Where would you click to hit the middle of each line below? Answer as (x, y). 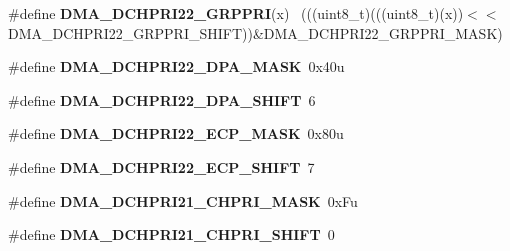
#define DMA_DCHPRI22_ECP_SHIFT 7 (161, 166)
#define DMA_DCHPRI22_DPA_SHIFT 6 (162, 99)
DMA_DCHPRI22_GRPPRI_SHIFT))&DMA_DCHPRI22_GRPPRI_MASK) (255, 32)
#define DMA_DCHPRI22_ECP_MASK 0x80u (176, 133)
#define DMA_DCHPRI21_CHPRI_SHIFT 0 (171, 234)
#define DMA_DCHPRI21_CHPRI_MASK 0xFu (183, 200)
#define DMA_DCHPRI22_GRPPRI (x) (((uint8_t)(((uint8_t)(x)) (236, 13)
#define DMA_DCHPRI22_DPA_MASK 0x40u (176, 66)
